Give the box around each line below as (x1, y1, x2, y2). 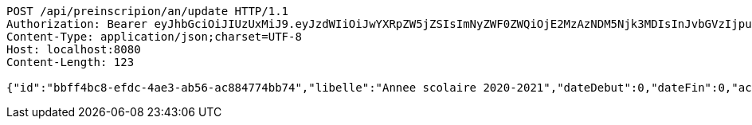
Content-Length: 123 (6, 56, 135, 68)
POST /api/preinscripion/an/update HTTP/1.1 (6, 5, 289, 18)
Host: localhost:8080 (6, 43, 141, 56)
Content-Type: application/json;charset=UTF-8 (6, 30, 302, 43)
